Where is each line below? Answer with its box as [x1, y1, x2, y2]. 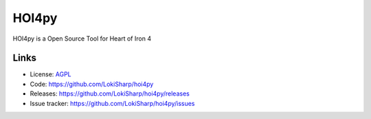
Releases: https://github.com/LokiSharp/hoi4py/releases [30, 89, 190, 98]
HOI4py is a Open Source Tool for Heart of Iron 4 [12, 34, 151, 43]
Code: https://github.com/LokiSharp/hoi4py [30, 80, 154, 88]
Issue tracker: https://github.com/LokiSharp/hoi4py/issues [30, 99, 195, 107]
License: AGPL [30, 70, 71, 78]
